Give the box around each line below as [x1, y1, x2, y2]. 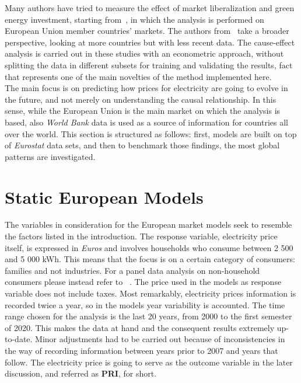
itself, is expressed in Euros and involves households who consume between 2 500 [5, 241, 293, 253]
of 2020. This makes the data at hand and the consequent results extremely [5, 321, 275, 333]
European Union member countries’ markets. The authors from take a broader [5, 25, 289, 37]
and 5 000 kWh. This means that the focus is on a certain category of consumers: [5, 253, 295, 265]
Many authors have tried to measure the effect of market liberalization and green [5, 2, 295, 13]
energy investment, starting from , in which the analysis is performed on [5, 13, 264, 25]
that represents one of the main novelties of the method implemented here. [5, 70, 272, 82]
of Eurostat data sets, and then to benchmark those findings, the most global [5, 139, 280, 151]
